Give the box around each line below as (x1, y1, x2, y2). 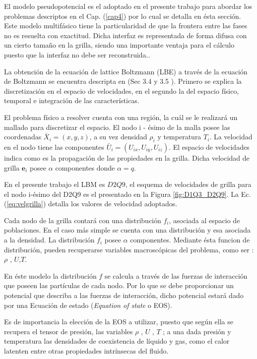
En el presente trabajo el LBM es (4, 179, 105, 189)
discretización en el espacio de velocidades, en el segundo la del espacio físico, (4, 85, 239, 96)
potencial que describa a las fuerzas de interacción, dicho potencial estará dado (4, 290, 244, 300)
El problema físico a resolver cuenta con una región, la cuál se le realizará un (4, 112, 238, 122)
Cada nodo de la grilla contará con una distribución (4, 215, 161, 225)
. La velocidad (209, 131, 253, 142)
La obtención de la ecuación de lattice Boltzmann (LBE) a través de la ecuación (4, 66, 248, 76)
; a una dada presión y (163, 326, 231, 336)
